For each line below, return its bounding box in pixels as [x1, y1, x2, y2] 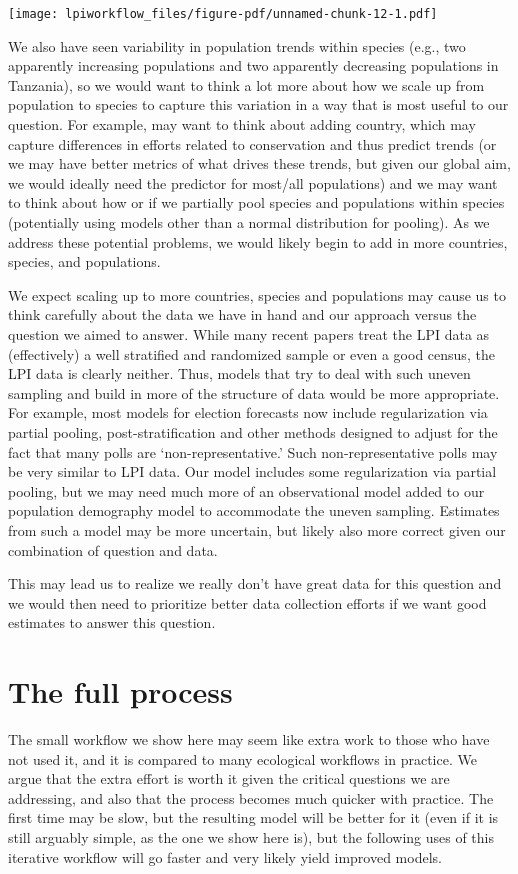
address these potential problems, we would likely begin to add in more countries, [8, 231, 508, 252]
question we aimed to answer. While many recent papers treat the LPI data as [8, 323, 490, 344]
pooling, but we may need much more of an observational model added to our [8, 480, 485, 501]
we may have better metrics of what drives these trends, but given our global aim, [8, 153, 511, 174]
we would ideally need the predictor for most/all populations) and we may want [8, 172, 498, 193]
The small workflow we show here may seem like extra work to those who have [8, 729, 490, 749]
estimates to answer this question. [8, 612, 216, 633]
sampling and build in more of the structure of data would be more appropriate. [8, 382, 500, 403]
